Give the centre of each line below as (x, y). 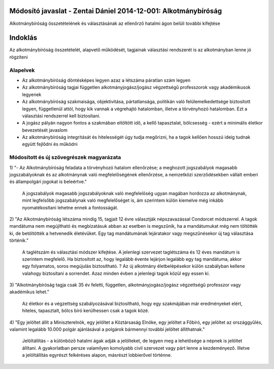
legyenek (32, 95)
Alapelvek (22, 70)
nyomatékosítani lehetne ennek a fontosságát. (70, 207)
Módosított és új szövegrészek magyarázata (65, 158)
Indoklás (23, 38)
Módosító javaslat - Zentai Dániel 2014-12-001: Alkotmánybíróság (116, 11)
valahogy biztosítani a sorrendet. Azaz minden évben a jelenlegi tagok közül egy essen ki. (116, 273)
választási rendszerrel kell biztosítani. (61, 116)
